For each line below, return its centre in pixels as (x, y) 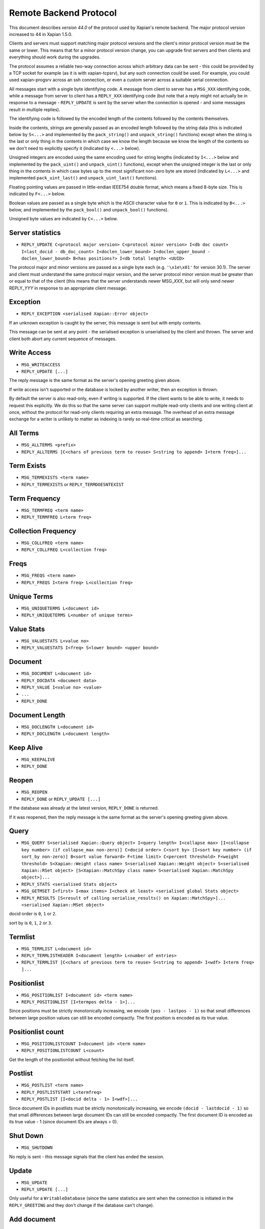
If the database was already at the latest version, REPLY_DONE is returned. (84, 808)
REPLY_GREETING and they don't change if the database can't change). (81, 1205)
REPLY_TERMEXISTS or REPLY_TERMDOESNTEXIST (73, 484)
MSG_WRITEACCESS (41, 365)
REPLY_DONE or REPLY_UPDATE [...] (61, 799)
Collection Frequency (42, 531)
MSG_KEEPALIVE (38, 760)
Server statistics (35, 233)
